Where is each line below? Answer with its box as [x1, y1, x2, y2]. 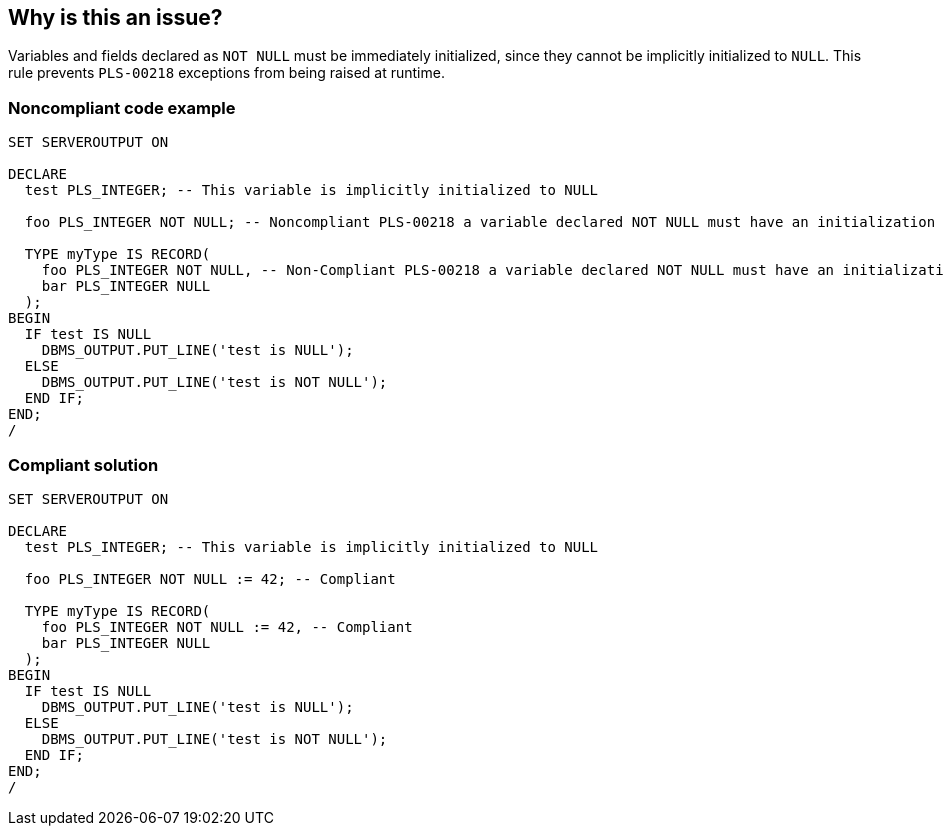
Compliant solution [8, 454, 159, 475]
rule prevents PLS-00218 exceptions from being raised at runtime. [8, 64, 445, 82]
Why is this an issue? [8, 5, 223, 30]
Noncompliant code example [8, 97, 236, 118]
